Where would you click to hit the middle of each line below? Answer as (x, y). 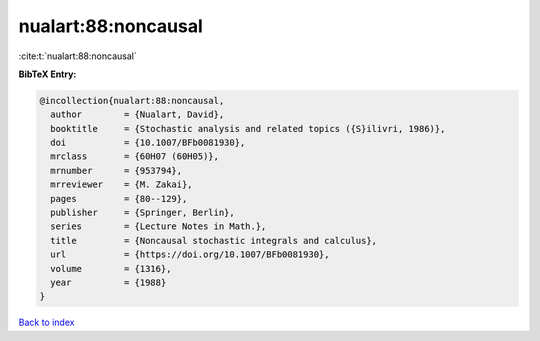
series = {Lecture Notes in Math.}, (158, 226)
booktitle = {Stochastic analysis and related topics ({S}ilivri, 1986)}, (248, 128)
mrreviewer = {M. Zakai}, (122, 184)
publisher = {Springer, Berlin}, (142, 213)
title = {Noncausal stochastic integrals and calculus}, (214, 240)
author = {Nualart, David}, (137, 114)
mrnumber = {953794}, (116, 170)
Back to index (46, 322)
